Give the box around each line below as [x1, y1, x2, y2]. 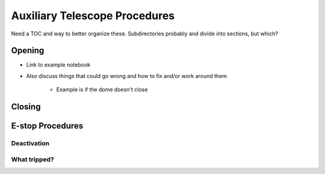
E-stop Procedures [11, 121, 84, 131]
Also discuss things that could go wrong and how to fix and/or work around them [26, 72, 227, 79]
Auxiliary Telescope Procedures [11, 9, 175, 22]
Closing [11, 102, 41, 112]
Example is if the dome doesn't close [56, 86, 148, 93]
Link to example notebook [26, 61, 90, 68]
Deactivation [11, 139, 50, 148]
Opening [11, 46, 45, 56]
